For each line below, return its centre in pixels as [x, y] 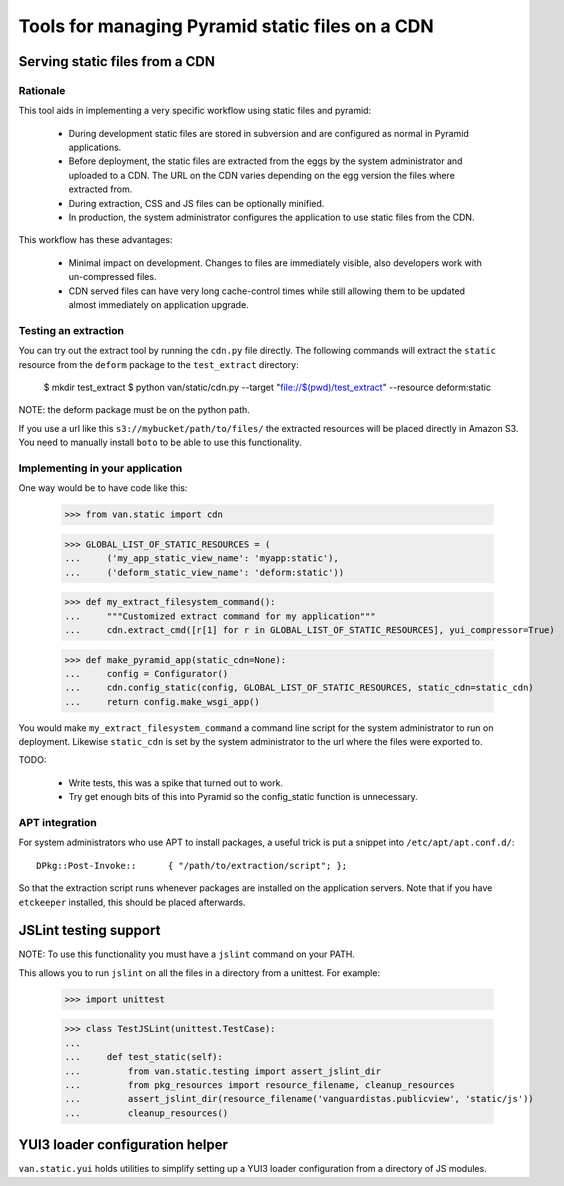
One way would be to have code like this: [103, 488]
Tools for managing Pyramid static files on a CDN [226, 26]
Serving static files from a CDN [116, 61]
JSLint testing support [89, 930]
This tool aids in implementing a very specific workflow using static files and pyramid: [195, 111]
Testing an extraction [71, 330]
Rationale [42, 90]
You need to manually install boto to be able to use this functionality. [160, 442]
